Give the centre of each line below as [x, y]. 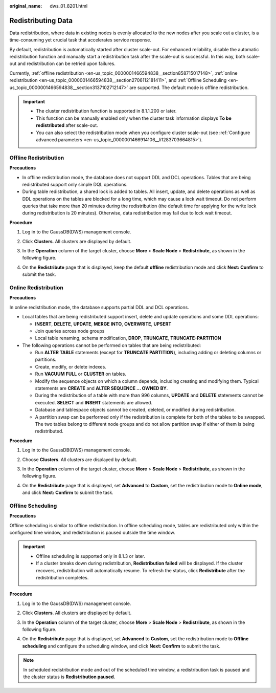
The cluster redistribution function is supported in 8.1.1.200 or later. [106, 111]
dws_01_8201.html [69, 6]
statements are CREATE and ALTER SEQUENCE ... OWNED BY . [101, 388]
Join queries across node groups [70, 331]
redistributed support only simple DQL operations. [75, 184]
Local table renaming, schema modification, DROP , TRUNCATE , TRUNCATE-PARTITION [128, 338]
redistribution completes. [62, 577]
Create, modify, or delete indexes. [71, 366]
